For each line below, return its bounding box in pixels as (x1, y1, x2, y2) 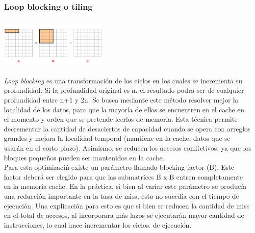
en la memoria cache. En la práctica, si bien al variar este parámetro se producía (4, 181, 247, 191)
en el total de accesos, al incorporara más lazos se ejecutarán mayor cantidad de (4, 210, 244, 220)
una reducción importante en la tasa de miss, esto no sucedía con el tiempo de (4, 190, 239, 201)
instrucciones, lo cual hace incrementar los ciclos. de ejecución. (4, 219, 192, 230)
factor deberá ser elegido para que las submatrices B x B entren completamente (4, 171, 243, 181)
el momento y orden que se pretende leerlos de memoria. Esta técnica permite (4, 114, 238, 124)
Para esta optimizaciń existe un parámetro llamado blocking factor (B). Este (4, 162, 234, 172)
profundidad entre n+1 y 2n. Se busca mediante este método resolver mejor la (4, 95, 238, 104)
